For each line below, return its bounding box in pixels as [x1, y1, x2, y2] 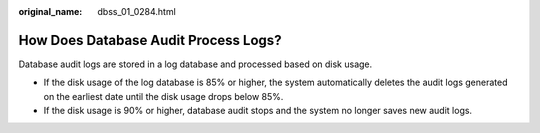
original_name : [18, 6, 83, 17]
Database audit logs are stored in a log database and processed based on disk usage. [18, 58, 373, 70]
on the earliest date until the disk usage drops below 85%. [43, 90, 284, 102]
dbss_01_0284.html [97, 6, 177, 17]
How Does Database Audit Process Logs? [18, 31, 282, 49]
